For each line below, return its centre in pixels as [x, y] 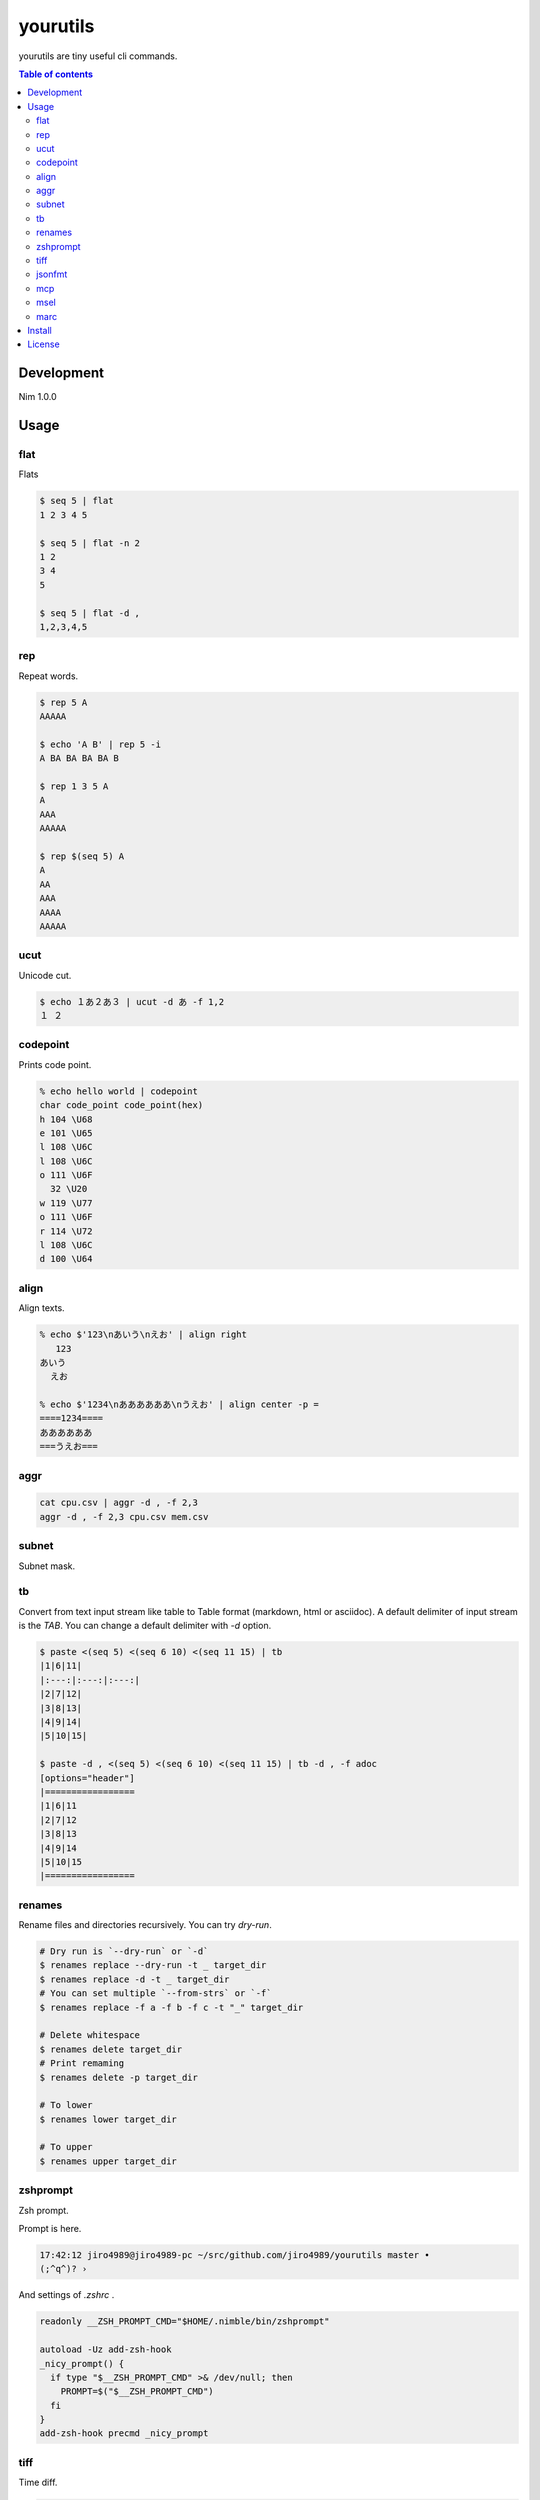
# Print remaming [82, 2063]
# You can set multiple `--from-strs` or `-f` [155, 1993]
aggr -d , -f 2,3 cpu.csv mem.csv [124, 1516]
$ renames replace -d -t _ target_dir [134, 1979]
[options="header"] [87, 1778]
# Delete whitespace [89, 2035]
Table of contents [56, 74]
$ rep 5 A [63, 702]
